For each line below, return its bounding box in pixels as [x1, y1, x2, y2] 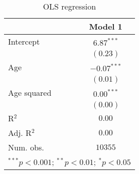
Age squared [8, 87, 52, 98]
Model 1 [89, 21, 122, 32]
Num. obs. [8, 141, 44, 153]
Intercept [8, 36, 40, 47]
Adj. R [8, 127, 32, 138]
